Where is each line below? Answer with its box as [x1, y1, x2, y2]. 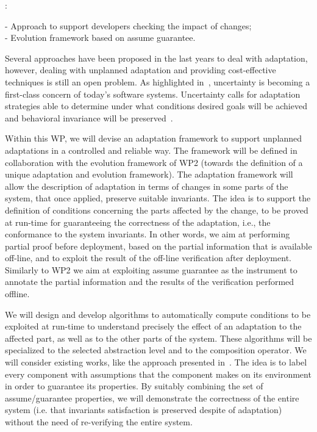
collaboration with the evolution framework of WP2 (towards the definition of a [5, 156, 303, 168]
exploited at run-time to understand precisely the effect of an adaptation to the [5, 320, 302, 333]
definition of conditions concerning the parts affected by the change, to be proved [5, 203, 308, 216]
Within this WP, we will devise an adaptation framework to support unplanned [5, 132, 302, 145]
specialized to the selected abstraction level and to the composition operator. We [5, 344, 307, 356]
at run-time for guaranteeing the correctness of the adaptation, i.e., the [5, 215, 271, 228]
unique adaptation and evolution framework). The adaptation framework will [5, 168, 293, 181]
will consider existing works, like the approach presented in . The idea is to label [5, 356, 307, 369]
